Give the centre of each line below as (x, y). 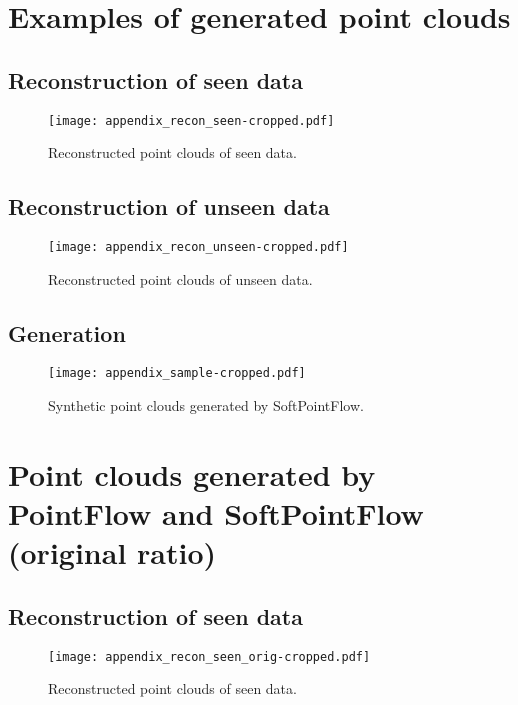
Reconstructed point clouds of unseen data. (180, 278)
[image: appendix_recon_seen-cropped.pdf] (191, 120)
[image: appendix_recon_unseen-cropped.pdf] (198, 247)
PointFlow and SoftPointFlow (216, 513)
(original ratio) (112, 552)
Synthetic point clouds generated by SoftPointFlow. (206, 405)
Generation (67, 332)
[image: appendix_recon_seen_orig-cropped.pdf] (209, 656)
